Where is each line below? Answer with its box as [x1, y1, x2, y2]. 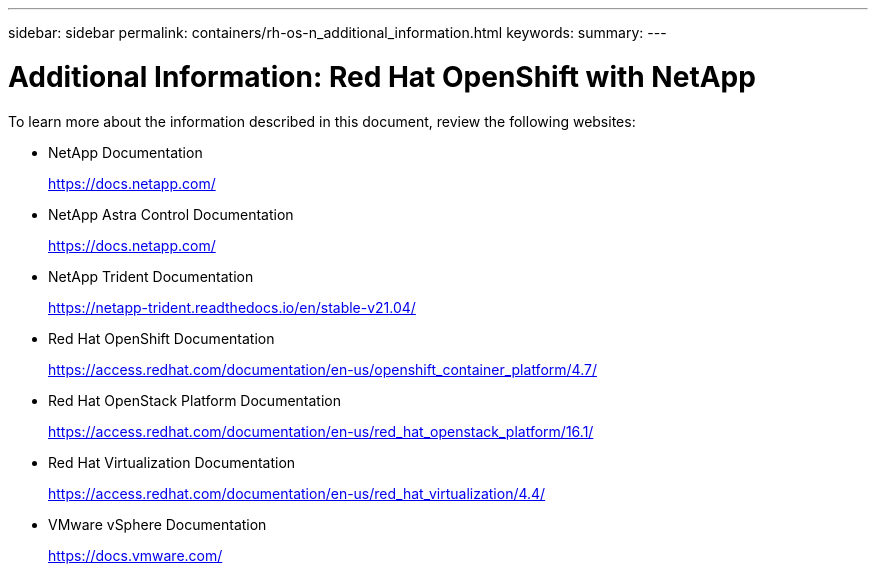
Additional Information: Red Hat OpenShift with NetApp [8, 59, 756, 94]
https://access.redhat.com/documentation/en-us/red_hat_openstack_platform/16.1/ [48, 422, 594, 440]
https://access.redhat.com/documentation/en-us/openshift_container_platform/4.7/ [48, 360, 597, 378]
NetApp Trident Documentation [48, 267, 254, 285]
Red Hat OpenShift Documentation [48, 329, 275, 347]
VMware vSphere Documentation [48, 515, 267, 533]
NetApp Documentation [48, 143, 203, 161]
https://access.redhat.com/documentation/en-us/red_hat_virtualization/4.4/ [48, 484, 546, 502]
